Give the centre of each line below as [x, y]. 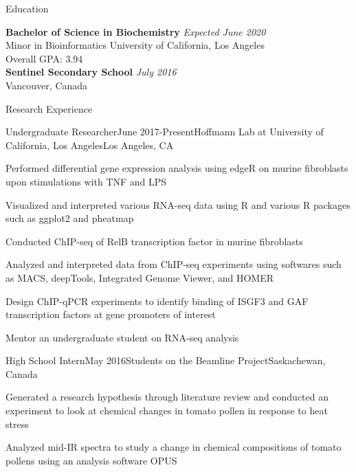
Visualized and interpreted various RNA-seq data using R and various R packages [178, 204]
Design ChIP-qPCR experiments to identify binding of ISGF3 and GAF [157, 301]
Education [27, 8]
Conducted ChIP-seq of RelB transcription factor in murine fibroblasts [154, 241]
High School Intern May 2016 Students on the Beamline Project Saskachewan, [166, 360]
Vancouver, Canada [47, 85]
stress [17, 424]
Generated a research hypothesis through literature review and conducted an [167, 397]
